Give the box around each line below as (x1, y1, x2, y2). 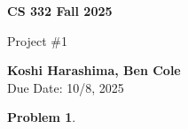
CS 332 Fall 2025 (7, 2, 113, 19)
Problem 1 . (7, 108, 76, 126)
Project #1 (7, 31, 67, 49)
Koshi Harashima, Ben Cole (7, 61, 181, 80)
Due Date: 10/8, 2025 (7, 78, 124, 96)
